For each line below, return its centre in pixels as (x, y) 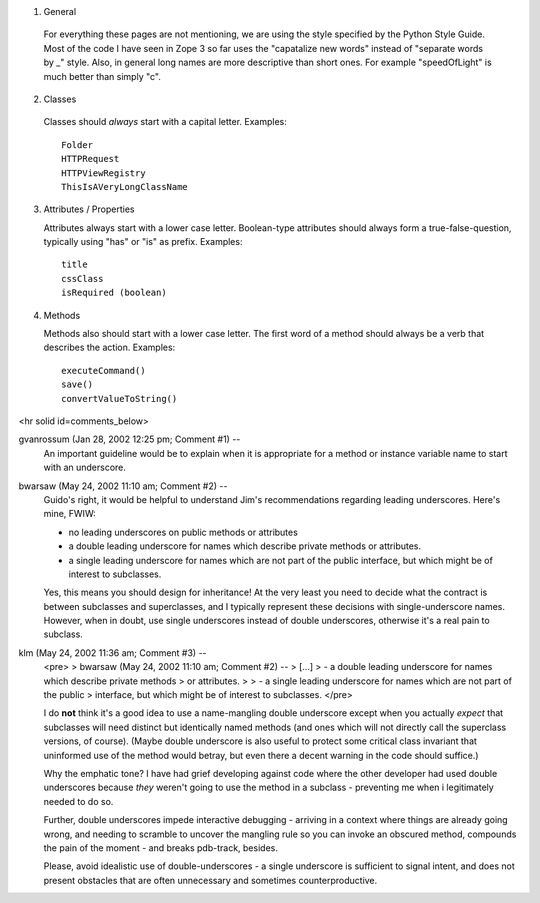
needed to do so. (78, 801)
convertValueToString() (119, 398)
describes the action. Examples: (109, 347)
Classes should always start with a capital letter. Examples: (165, 122)
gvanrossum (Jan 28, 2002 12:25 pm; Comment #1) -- (129, 439)
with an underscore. (85, 467)
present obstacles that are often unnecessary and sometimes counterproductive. (210, 880)
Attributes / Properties (89, 209)
